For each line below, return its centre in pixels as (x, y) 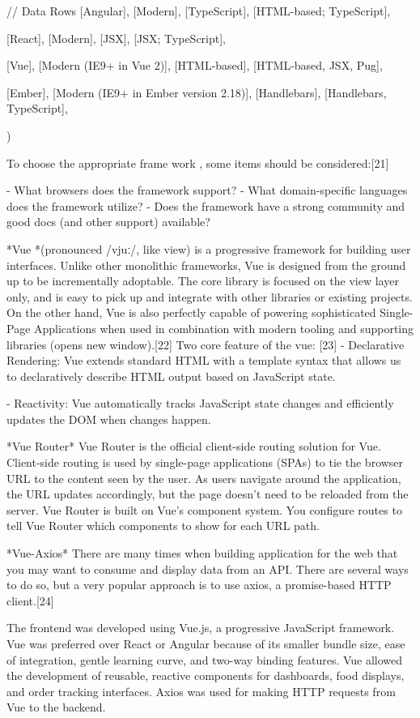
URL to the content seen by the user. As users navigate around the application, (204, 478)
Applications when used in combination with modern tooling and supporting (224, 328)
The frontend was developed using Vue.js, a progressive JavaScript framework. (201, 628)
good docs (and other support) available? (108, 222)
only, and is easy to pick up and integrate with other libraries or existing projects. (210, 296)
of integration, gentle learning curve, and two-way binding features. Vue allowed (205, 659)
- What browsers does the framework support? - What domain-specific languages (207, 190)
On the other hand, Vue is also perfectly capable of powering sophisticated (191, 312)
